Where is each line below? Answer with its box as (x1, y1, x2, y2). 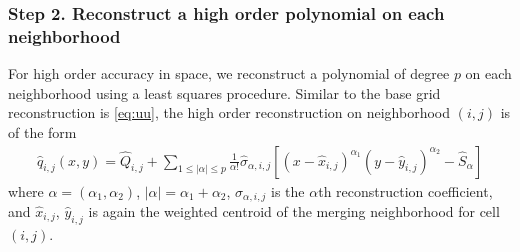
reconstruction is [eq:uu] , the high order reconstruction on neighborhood (8, 102, 450, 123)
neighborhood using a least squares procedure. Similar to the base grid (8, 82, 441, 103)
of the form (8, 121, 77, 142)
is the (271, 180, 305, 201)
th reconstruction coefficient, (318, 180, 493, 201)
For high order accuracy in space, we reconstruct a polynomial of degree (8, 63, 450, 84)
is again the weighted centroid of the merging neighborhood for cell (88, 201, 500, 221)
